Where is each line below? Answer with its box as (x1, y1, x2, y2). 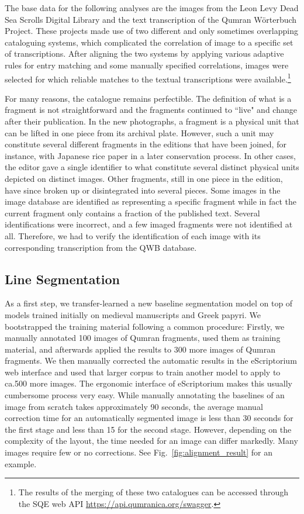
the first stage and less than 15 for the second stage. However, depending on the (5, 423, 292, 435)
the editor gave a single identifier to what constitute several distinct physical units (5, 161, 299, 173)
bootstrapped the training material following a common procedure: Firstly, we (5, 320, 285, 332)
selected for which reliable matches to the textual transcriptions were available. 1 (5, 71, 291, 85)
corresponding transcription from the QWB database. (5, 241, 197, 253)
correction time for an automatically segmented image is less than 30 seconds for (5, 412, 293, 424)
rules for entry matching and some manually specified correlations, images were (5, 58, 289, 71)
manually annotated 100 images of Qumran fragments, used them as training (5, 332, 281, 344)
